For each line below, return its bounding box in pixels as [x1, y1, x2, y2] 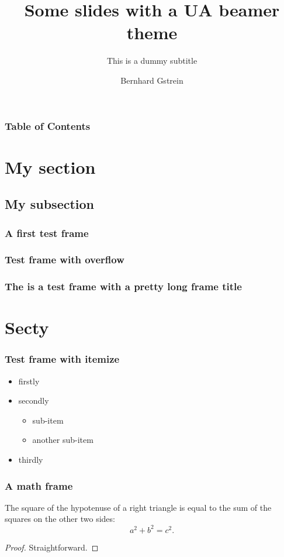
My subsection [5, 195, 95, 213]
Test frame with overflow [5, 252, 124, 267]
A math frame [5, 478, 73, 493]
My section [5, 154, 96, 178]
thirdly [18, 453, 43, 466]
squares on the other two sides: [5, 513, 115, 525]
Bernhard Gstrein [120, 74, 183, 86]
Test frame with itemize [5, 352, 120, 366]
